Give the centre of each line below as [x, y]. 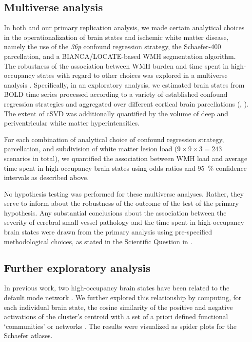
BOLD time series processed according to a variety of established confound [116, 94]
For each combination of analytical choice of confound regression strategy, [114, 139]
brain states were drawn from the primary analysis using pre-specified [108, 232]
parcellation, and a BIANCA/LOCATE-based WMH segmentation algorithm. [120, 56]
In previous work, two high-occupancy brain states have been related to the [117, 288]
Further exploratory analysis [77, 267]
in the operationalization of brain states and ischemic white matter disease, [116, 37]
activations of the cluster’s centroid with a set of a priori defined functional [116, 316]
